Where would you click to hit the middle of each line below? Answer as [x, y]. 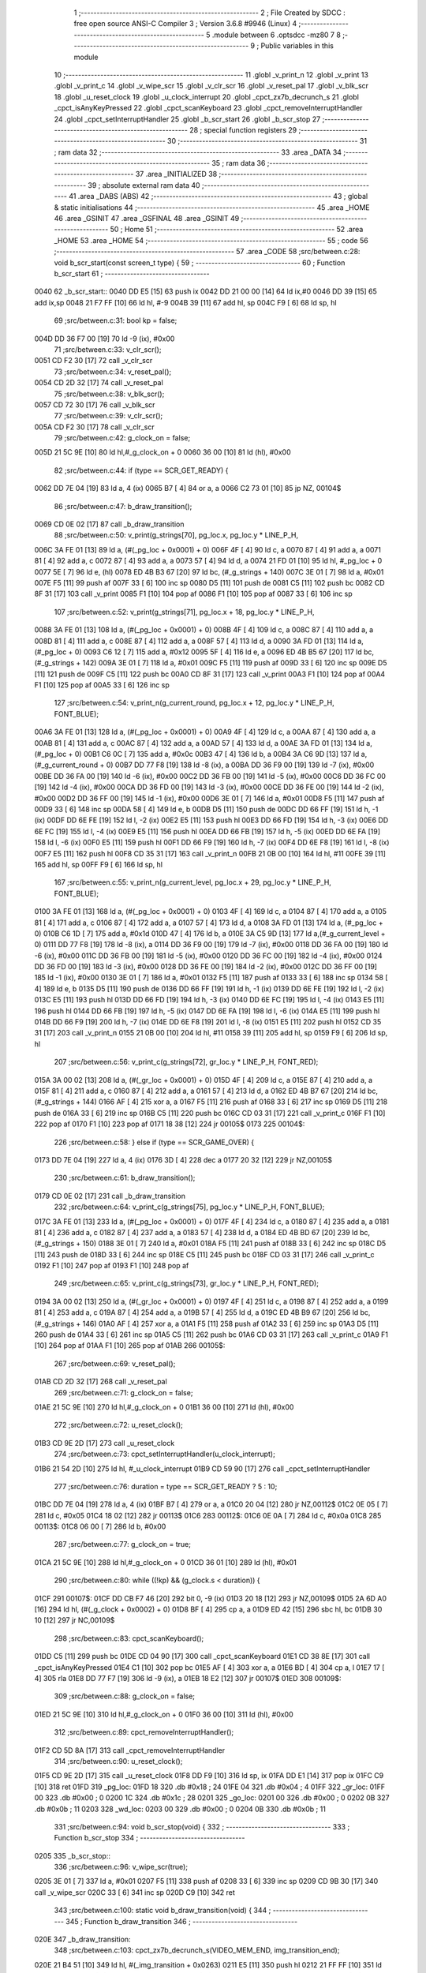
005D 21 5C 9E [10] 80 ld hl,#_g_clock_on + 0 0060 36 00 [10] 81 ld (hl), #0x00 [163, 452]
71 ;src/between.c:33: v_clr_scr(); [108, 349]
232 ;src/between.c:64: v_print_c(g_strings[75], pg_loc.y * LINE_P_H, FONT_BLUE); [189, 1207]
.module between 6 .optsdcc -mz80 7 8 [276, 35]
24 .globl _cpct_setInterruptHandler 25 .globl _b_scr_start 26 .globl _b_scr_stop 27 [187, 119]
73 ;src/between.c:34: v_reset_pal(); [113, 372]
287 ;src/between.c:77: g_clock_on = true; [122, 1544]
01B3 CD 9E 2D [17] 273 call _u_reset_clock [105, 1443]
